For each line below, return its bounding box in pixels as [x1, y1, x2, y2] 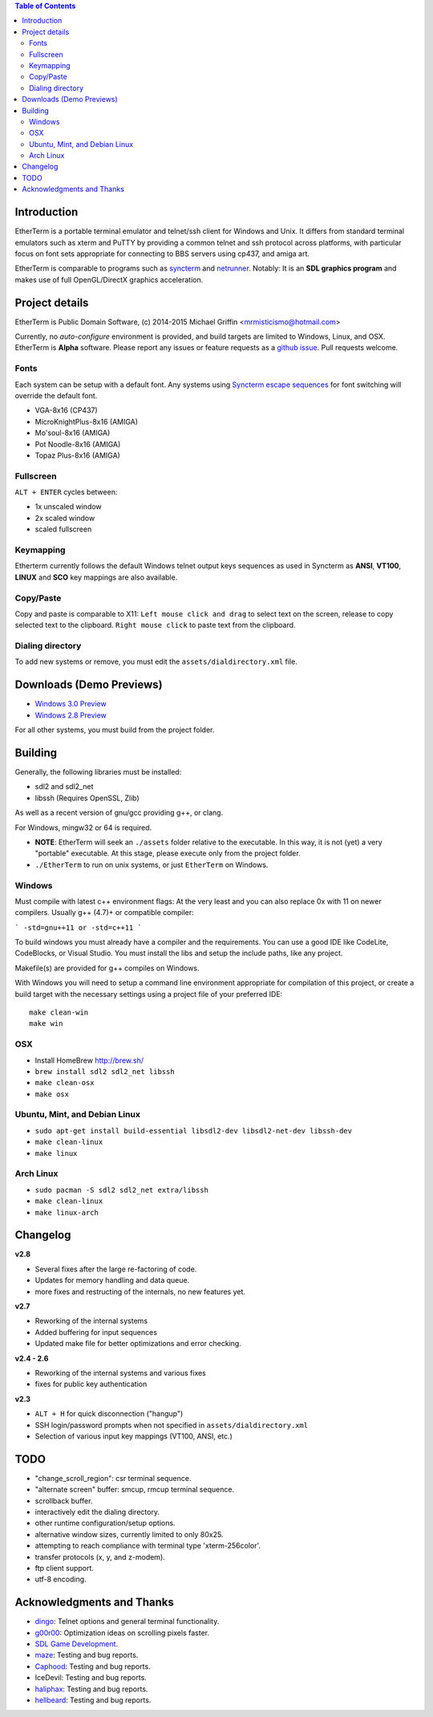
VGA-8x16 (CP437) [34, 405, 98, 415]
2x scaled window [34, 513, 95, 523]
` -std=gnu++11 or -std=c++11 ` [14, 923, 142, 932]
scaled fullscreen [34, 524, 92, 534]
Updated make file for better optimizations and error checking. [34, 1339, 242, 1349]
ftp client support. [34, 1563, 94, 1573]
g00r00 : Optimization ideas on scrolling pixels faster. [34, 1628, 210, 1638]
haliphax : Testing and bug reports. [34, 1684, 148, 1694]
